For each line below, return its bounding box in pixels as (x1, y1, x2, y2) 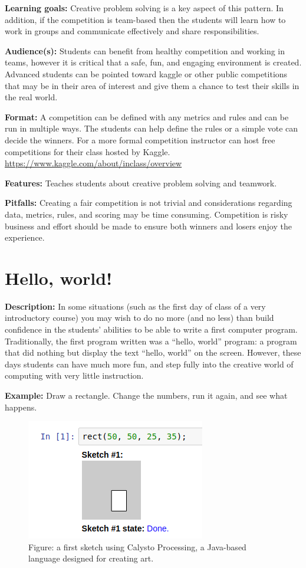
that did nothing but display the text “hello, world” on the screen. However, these (5, 346, 301, 359)
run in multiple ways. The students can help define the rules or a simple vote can (5, 122, 298, 134)
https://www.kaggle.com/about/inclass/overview (5, 157, 182, 169)
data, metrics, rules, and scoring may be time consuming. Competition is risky (5, 208, 288, 220)
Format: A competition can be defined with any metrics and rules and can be (5, 110, 289, 123)
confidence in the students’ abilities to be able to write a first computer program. (5, 323, 298, 335)
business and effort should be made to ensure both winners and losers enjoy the (5, 219, 292, 232)
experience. (5, 231, 45, 244)
